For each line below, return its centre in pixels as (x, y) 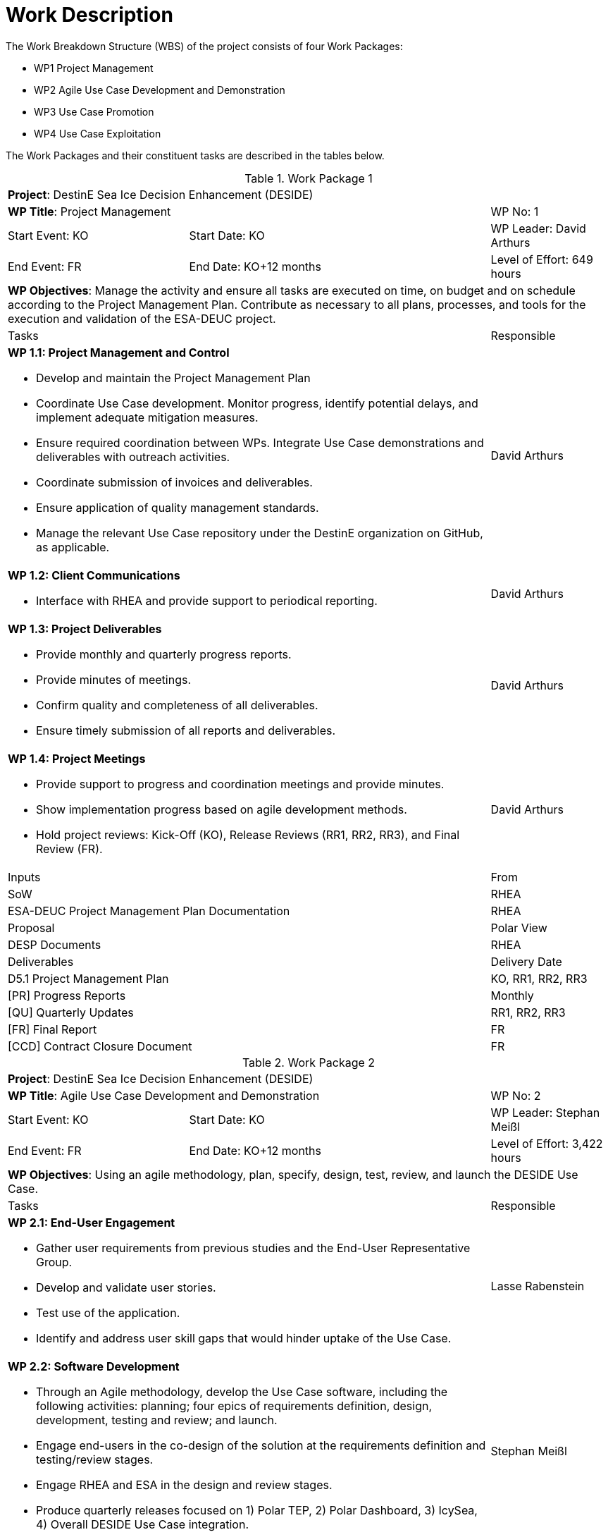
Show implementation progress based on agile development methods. (222, 809)
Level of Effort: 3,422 (547, 1143)
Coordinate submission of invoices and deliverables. (174, 482)
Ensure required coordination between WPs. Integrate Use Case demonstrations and (260, 442)
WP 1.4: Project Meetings (77, 758)
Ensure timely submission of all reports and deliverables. (186, 730)
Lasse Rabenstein (538, 1286)
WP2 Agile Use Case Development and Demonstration (160, 90)
